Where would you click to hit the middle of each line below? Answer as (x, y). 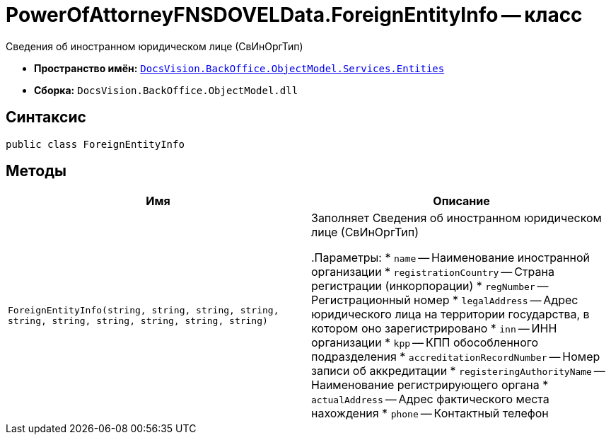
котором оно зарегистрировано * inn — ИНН (434, 329)
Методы (36, 171)
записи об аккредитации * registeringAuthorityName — (458, 371)
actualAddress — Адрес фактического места (430, 399)
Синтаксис (46, 117)
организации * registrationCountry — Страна (433, 272)
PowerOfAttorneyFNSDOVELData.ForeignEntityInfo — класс (294, 15)
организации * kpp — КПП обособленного (425, 343)
